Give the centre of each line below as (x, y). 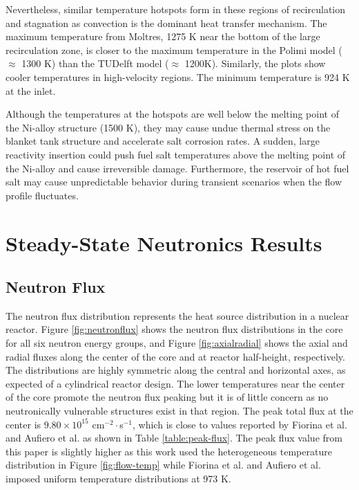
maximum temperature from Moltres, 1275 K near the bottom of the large (163, 36)
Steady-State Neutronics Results (164, 243)
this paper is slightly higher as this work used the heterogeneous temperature (169, 451)
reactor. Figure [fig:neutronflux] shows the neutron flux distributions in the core (174, 329)
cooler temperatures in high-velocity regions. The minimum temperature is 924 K (178, 76)
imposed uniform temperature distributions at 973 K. (118, 479)
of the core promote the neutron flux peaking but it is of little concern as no (167, 397)
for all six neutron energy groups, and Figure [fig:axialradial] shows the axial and (177, 343)
